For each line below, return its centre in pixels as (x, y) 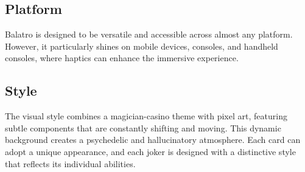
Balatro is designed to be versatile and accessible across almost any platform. (149, 34)
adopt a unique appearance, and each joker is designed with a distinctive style (150, 151)
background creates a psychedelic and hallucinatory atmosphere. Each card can (153, 140)
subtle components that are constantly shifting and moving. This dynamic (143, 127)
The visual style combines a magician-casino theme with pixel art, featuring (146, 116)
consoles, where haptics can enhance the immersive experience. (122, 58)
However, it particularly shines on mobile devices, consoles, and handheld (142, 46)
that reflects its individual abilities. (70, 163)
